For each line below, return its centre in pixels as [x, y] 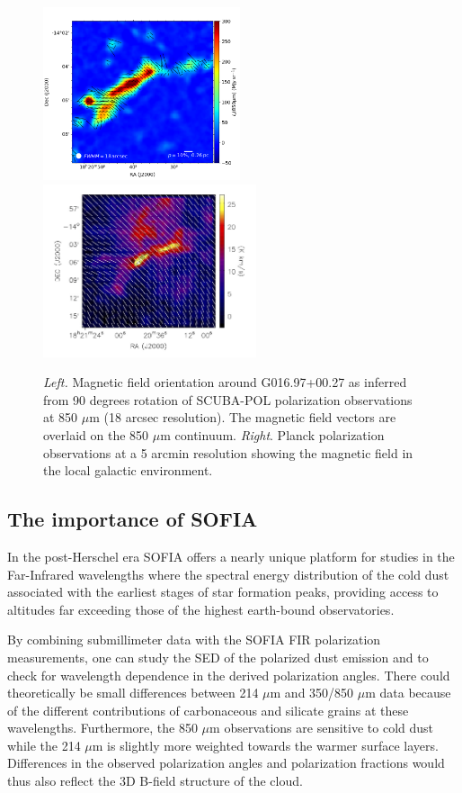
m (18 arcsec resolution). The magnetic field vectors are [243, 417]
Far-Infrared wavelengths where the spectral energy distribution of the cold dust [228, 574]
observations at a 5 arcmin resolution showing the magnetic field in [228, 452]
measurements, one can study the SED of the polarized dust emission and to [218, 657]
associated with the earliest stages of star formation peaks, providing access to [223, 592]
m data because [408, 693]
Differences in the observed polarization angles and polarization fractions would [226, 763]
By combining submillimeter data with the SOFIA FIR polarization [194, 640]
